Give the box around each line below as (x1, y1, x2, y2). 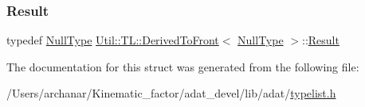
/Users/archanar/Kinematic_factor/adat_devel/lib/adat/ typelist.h (6, 85, 336, 101)
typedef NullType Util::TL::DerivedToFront (6, 32, 219, 48)
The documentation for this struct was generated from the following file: (6, 58, 359, 75)
